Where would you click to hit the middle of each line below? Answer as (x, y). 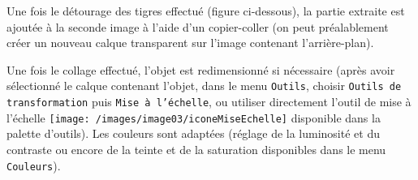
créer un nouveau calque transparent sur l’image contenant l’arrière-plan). (190, 43)
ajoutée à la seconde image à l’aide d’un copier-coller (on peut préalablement (198, 26)
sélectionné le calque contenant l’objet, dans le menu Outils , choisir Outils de (204, 86)
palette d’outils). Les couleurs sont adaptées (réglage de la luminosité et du (193, 133)
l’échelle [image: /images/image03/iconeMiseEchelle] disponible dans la (194, 117)
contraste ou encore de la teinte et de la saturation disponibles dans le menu (196, 149)
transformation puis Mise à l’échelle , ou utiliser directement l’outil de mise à (209, 102)
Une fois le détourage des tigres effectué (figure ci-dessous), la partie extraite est (206, 11)
